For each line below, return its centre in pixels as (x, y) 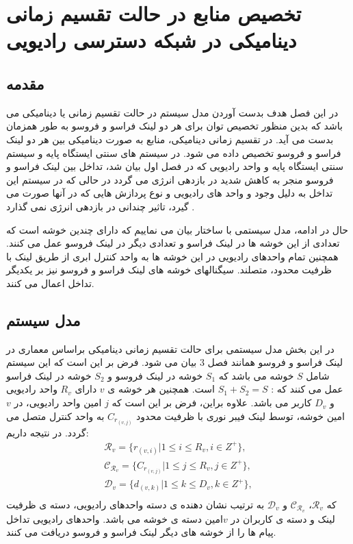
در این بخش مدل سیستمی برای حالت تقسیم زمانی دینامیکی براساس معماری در (170, 348)
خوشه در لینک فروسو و (155, 375)
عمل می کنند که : (307, 389)
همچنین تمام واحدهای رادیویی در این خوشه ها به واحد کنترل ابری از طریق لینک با (172, 256)
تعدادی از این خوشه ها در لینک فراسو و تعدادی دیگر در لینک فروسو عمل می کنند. (173, 243)
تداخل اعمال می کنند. (50, 283)
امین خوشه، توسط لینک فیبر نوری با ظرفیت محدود (240, 416)
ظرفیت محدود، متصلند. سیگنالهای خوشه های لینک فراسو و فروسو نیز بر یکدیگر (169, 270)
